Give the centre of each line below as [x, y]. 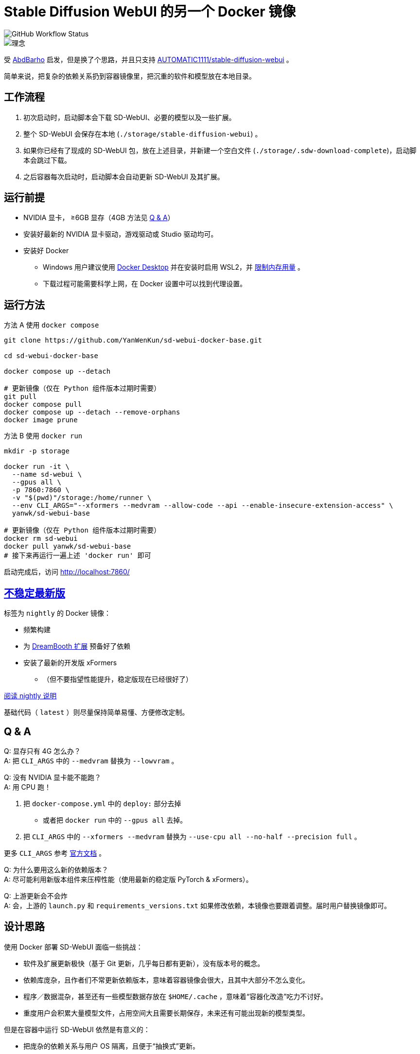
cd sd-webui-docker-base [51, 356]
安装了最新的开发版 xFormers [70, 663]
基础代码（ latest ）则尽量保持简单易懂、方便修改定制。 [96, 712]
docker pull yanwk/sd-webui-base [68, 546]
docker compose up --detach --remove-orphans [92, 412]
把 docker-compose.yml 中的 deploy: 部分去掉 [102, 803]
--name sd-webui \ [47, 475]
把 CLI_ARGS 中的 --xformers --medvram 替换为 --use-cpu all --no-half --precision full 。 [192, 836]
